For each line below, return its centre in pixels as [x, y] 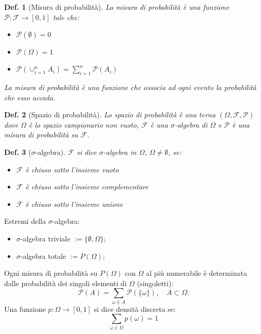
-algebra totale [43, 256]
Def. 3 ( [18, 152]
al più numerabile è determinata [197, 273]
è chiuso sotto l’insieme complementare [87, 187]
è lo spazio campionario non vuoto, [84, 124]
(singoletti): [155, 283]
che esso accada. [30, 97]
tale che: [66, 17]
